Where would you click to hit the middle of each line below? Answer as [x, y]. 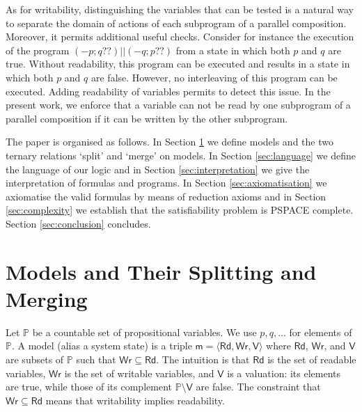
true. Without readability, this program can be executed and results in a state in [178, 64]
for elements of [321, 332]
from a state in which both [233, 50]
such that [96, 359]
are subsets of [35, 359]
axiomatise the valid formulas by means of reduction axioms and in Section [166, 196]
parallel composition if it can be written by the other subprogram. [147, 118]
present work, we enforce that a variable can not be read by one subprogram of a [178, 105]
